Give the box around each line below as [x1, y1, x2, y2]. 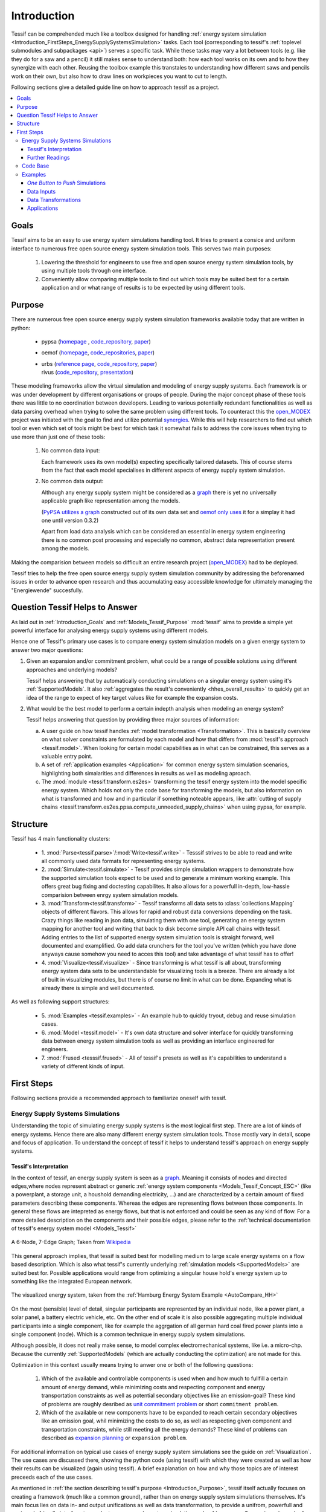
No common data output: [41, 478, 104, 485]
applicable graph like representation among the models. [41, 497, 181, 504]
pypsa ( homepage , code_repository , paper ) [41, 337, 151, 345]
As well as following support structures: [11, 998, 110, 1005]
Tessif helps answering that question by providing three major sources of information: [26, 716, 240, 723]
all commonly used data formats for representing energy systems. [41, 858, 206, 865]
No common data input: [41, 447, 100, 454]
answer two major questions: [11, 646, 83, 653]
